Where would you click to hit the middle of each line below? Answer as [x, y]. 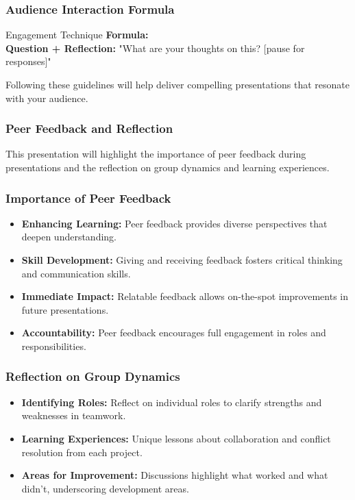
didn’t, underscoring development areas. [105, 488]
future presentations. [65, 309]
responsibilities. [54, 346]
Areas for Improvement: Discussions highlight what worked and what [175, 475]
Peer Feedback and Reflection [89, 128]
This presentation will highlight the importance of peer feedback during [156, 154]
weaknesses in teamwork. [74, 415]
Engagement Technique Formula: [77, 35]
